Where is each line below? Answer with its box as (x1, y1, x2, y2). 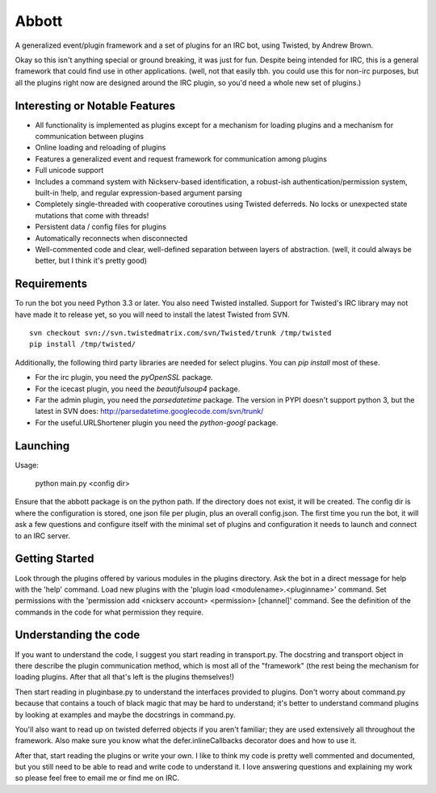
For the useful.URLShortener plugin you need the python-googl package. (35, 417, 279, 428)
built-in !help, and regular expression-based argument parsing (35, 188, 242, 197)
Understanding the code (15, 628, 140, 642)
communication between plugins (35, 132, 145, 141)
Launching (15, 439, 70, 453)
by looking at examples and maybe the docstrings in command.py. (15, 710, 236, 719)
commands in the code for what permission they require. (15, 607, 203, 617)
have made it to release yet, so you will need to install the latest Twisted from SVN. (15, 310, 290, 319)
